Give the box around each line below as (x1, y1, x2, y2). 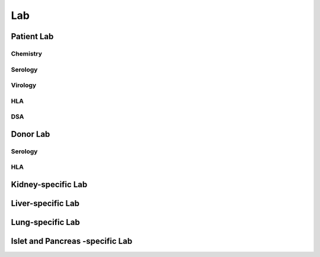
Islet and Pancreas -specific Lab (11, 236, 133, 246)
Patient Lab (11, 31, 54, 41)
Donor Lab (11, 129, 50, 139)
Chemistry (11, 49, 43, 57)
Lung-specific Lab (11, 217, 80, 227)
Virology (11, 81, 37, 89)
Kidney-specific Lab (11, 179, 88, 189)
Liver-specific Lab (11, 198, 80, 208)
